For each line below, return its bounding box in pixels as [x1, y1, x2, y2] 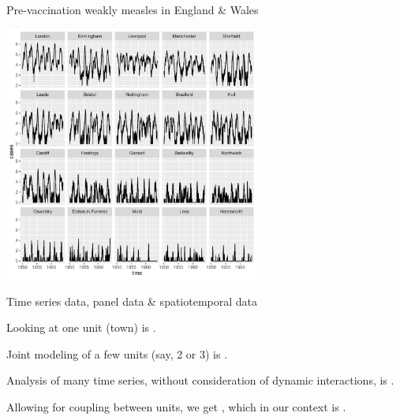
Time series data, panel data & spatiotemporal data [6, 292, 258, 309]
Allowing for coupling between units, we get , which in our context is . [6, 399, 346, 415]
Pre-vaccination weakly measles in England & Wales [6, 2, 259, 17]
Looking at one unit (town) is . [6, 319, 156, 336]
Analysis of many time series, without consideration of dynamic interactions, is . [6, 372, 394, 388]
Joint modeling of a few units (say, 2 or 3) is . [6, 345, 228, 362]
